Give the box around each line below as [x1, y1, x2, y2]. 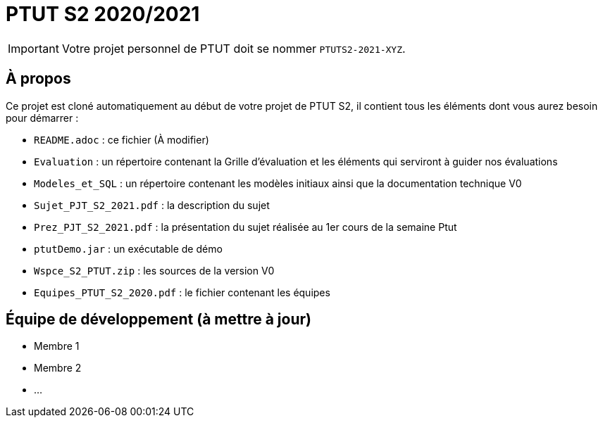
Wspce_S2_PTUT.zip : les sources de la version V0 [34, 264, 275, 277]
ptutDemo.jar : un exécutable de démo [34, 242, 223, 255]
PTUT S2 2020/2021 [6, 2, 200, 26]
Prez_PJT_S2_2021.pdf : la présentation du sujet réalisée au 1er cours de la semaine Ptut [34, 220, 457, 233]
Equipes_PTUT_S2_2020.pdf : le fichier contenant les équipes [34, 286, 330, 298]
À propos [6, 70, 71, 88]
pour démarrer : [6, 111, 79, 124]
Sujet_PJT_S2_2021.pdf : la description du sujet [34, 198, 270, 211]
